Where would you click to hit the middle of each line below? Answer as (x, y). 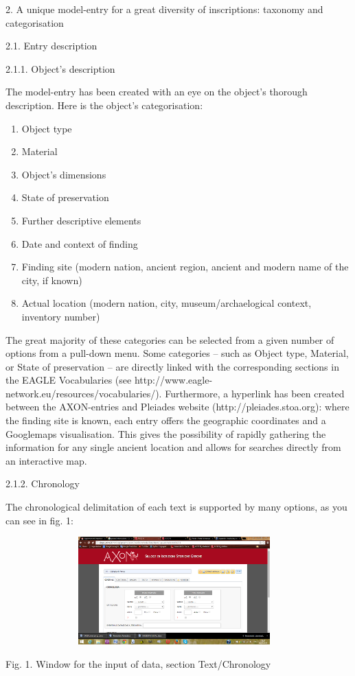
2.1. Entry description (51, 46)
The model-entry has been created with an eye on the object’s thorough (157, 92)
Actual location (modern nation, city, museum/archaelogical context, (167, 303)
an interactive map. (46, 460)
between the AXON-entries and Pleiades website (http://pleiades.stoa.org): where (177, 407)
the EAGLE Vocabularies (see (69, 380)
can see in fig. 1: (39, 520)
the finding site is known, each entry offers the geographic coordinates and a (166, 420)
